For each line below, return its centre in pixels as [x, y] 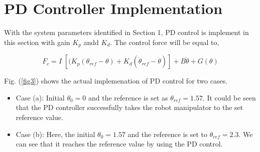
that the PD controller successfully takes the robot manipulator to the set [129, 107]
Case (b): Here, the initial [55, 134]
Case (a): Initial [40, 97]
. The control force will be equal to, [165, 42]
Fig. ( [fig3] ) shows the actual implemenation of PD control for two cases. [116, 81]
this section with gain [37, 42]
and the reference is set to [168, 134]
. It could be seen [229, 97]
